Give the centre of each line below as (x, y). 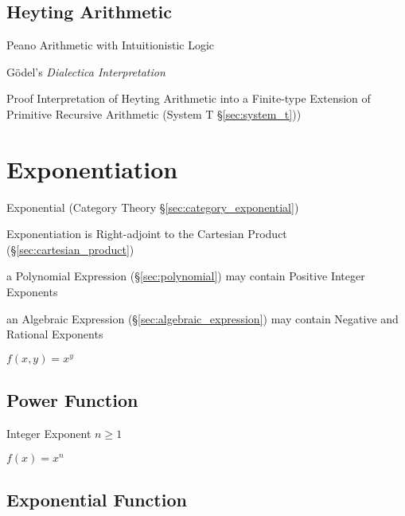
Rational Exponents (55, 334)
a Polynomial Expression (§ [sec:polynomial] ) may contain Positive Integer (186, 276)
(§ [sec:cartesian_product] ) (70, 249)
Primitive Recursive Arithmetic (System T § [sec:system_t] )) (154, 113)
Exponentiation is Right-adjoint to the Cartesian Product (147, 234)
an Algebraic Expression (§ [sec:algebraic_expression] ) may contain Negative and (202, 318)
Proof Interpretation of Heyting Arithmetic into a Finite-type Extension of (189, 98)
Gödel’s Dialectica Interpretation (86, 71)
